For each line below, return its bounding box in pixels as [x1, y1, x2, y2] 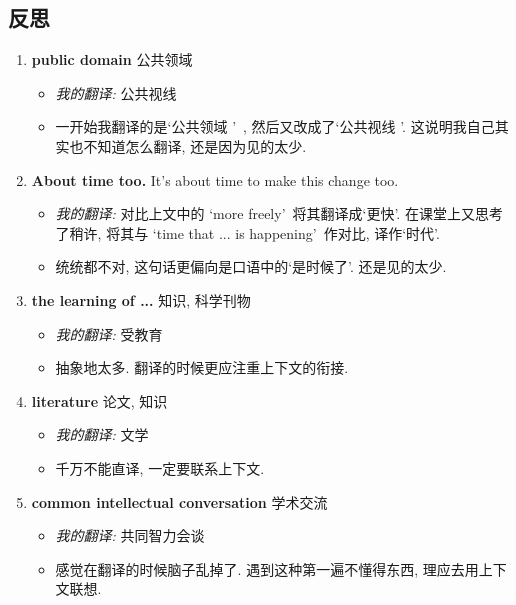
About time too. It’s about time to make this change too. [31, 169, 399, 190]
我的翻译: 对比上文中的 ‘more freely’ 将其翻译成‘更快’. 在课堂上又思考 [55, 203, 503, 224]
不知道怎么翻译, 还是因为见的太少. [83, 135, 307, 156]
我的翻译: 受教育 [55, 323, 163, 344]
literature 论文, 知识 [31, 390, 168, 411]
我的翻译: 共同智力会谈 [55, 525, 205, 546]
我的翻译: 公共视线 [55, 82, 177, 103]
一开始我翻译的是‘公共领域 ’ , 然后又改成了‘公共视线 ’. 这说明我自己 [55, 116, 495, 137]
